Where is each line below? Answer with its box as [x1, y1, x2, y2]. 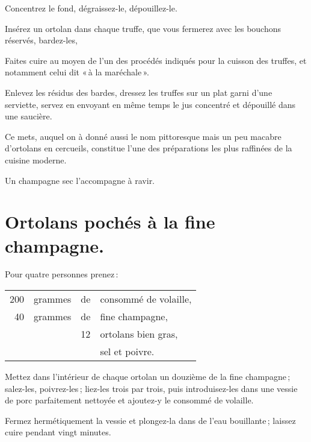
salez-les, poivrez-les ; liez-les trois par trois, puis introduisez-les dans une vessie [5, 382, 298, 394]
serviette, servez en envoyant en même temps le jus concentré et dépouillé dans [5, 98, 296, 110]
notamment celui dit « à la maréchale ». [5, 66, 149, 78]
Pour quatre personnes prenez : [5, 268, 119, 280]
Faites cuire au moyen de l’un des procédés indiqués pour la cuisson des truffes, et [5, 54, 307, 66]
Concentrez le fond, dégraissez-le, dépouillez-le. [5, 2, 177, 14]
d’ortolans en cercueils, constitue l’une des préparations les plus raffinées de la [5, 142, 292, 154]
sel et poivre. [100, 344, 155, 359]
